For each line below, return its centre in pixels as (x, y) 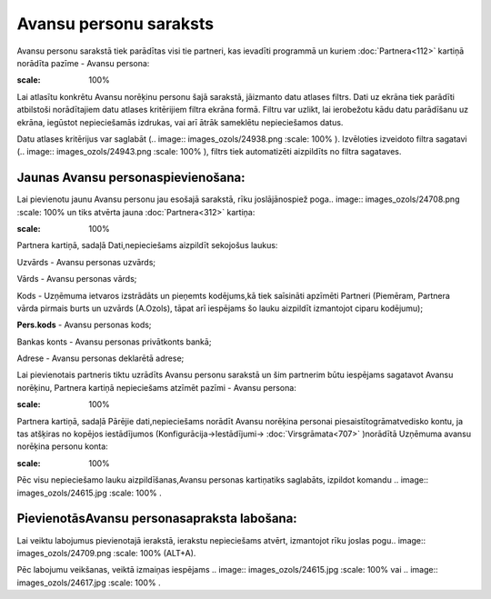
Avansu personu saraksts (115, 24)
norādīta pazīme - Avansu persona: (83, 63)
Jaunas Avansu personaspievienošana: (131, 178)
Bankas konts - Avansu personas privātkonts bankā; (114, 342)
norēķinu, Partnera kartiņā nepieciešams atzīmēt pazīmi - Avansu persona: (157, 387)
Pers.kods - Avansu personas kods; (84, 325)
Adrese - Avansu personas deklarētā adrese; (100, 358)
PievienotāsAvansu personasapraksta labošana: (157, 519)
